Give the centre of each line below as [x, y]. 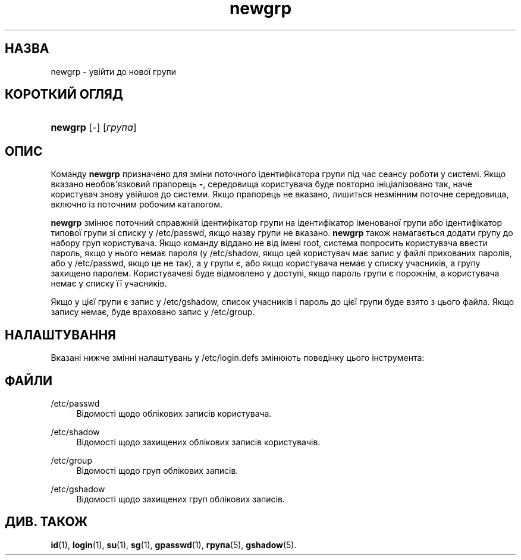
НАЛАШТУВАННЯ [60, 335]
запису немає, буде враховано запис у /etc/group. [153, 312]
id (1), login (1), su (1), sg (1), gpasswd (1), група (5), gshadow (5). [174, 545]
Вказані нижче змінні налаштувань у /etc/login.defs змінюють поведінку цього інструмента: [238, 358]
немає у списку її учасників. [109, 284]
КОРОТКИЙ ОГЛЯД [64, 95]
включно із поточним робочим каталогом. [136, 205]
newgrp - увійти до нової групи [114, 71]
